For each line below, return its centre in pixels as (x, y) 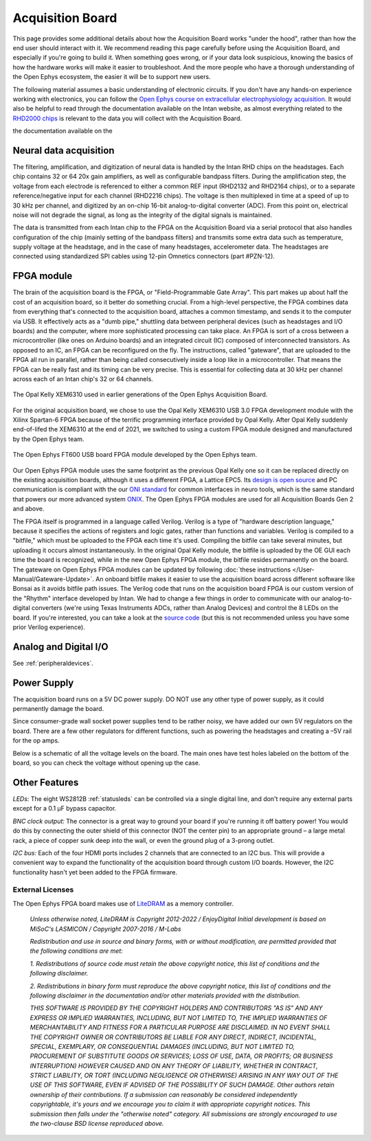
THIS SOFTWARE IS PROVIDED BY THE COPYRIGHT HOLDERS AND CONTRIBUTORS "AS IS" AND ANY (176, 1008)
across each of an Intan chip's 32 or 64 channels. (83, 379)
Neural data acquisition (64, 150)
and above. (29, 509)
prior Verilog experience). (49, 627)
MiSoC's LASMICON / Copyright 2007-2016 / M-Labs (105, 929)
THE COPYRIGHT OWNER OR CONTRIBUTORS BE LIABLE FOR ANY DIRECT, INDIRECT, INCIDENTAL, (173, 1037)
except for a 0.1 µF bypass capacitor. (65, 809)
